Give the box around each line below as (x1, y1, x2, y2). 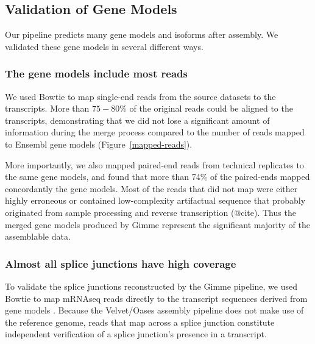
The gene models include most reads (5, 66, 188, 81)
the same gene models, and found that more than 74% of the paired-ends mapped (5, 170, 310, 183)
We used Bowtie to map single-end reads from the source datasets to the (5, 90, 276, 102)
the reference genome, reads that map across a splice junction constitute (5, 315, 275, 328)
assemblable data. (5, 230, 71, 243)
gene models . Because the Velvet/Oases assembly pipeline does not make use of (5, 304, 304, 317)
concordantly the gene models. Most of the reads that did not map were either (5, 182, 298, 195)
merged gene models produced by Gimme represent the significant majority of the (5, 218, 311, 231)
